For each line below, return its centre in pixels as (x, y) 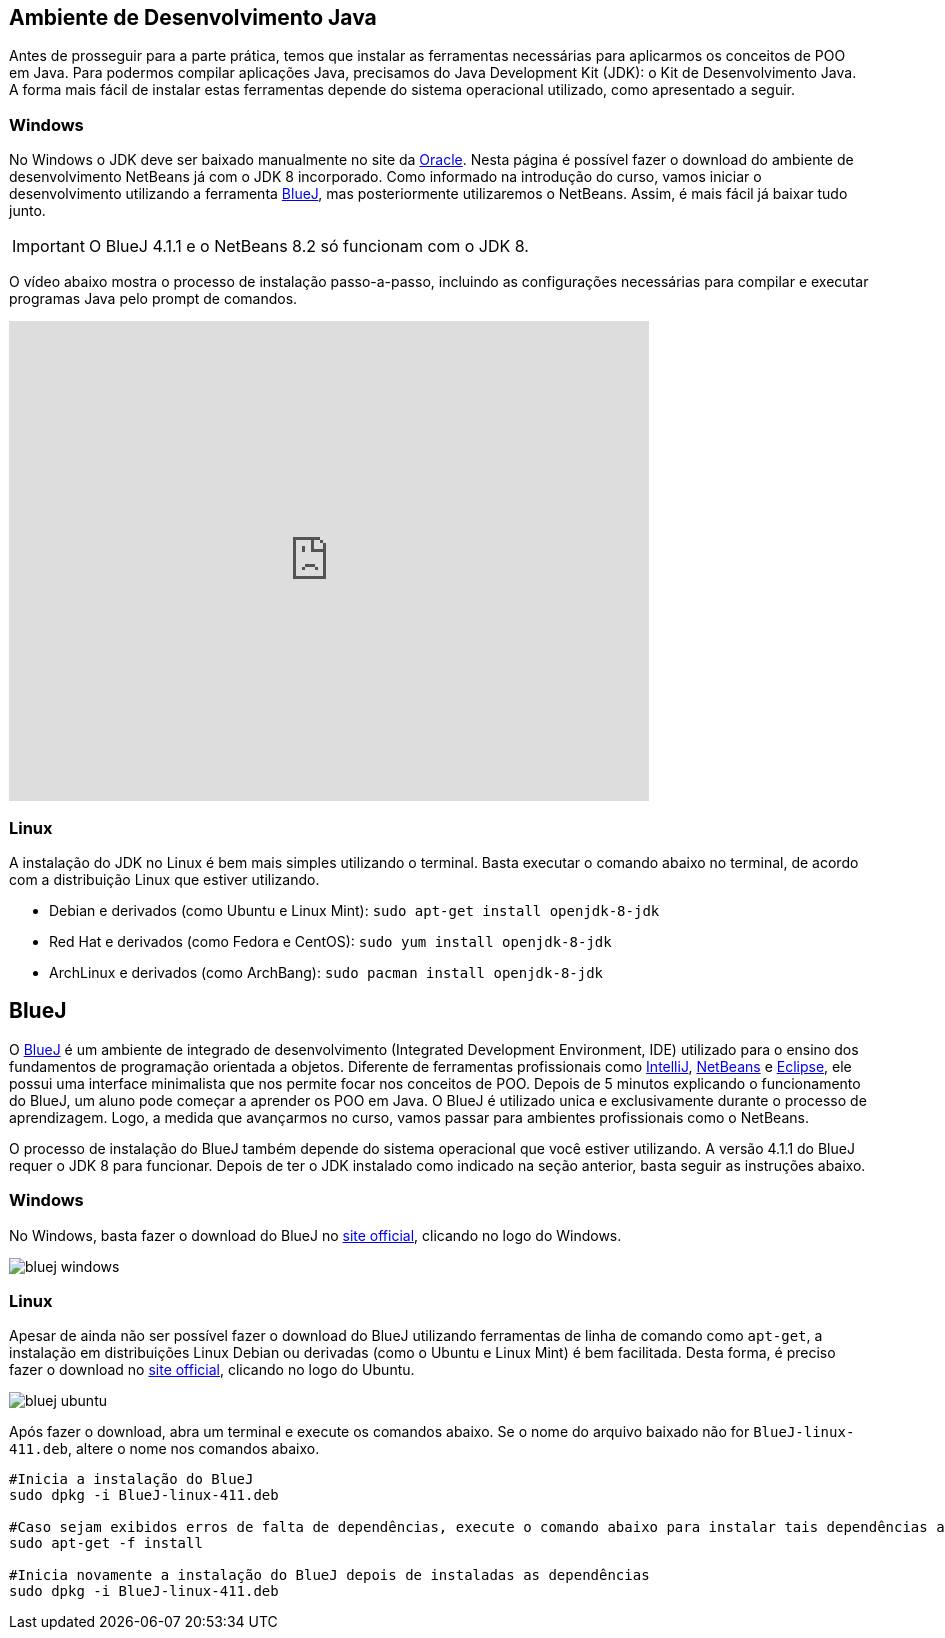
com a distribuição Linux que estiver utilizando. (164, 879)
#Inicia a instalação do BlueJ (131, 1479)
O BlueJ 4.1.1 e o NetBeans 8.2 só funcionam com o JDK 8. (308, 246)
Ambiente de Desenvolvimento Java (193, 17)
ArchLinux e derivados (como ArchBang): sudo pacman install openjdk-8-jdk (326, 972)
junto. (27, 211)
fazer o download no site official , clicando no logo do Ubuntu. (212, 1370)
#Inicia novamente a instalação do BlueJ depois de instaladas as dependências (329, 1575)
